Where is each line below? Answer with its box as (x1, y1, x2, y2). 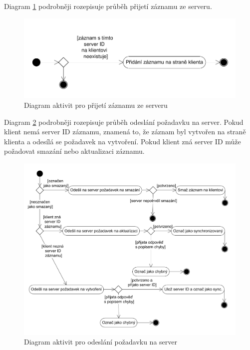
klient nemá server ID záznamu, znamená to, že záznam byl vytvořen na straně (4, 126, 246, 137)
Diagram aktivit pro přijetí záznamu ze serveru (24, 100, 168, 110)
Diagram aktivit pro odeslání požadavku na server (24, 337, 177, 347)
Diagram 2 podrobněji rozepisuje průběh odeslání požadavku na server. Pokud (4, 116, 244, 127)
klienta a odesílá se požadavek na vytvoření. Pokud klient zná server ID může (4, 136, 241, 146)
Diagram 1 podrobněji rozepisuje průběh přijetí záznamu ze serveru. (4, 1, 212, 11)
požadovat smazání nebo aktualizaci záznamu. (4, 146, 145, 156)
